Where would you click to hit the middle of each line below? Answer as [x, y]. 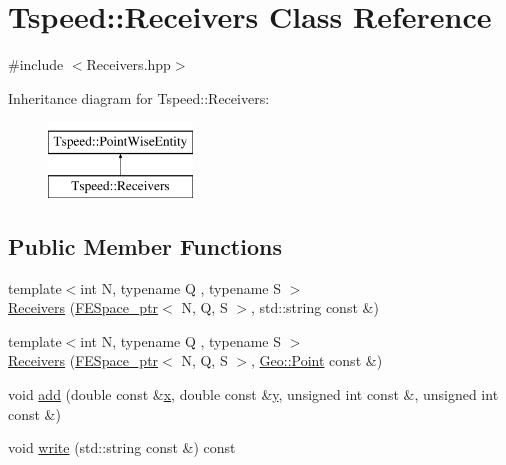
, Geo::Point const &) [317, 360]
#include [36, 64]
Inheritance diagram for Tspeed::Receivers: [139, 97]
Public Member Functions [145, 245]
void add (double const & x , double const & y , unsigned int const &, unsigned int [253, 394]
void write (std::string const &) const [122, 447]
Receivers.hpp [128, 64]
